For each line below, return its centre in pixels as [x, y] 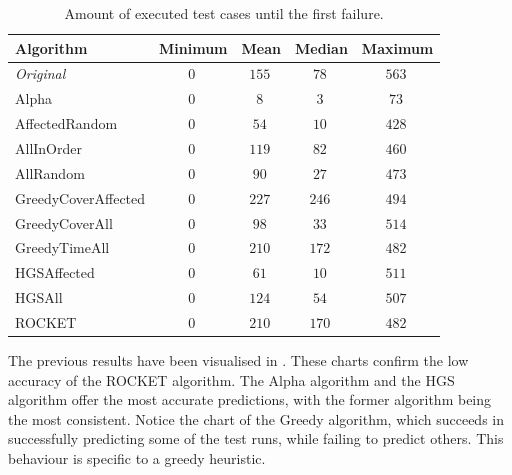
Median [321, 47]
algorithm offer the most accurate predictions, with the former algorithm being [250, 399]
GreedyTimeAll [62, 247]
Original [40, 73]
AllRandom [50, 172]
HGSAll [39, 297]
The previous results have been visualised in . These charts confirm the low [238, 359]
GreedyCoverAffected [80, 197]
